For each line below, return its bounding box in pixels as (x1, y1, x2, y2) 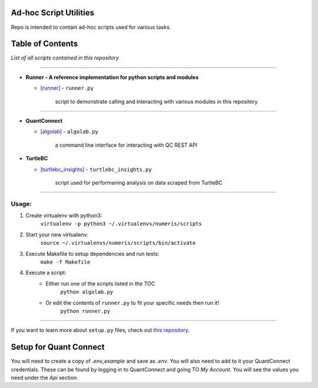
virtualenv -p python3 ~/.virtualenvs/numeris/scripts (40, 221, 203, 227)
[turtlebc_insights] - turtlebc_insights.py (40, 166, 153, 173)
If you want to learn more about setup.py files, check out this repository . (11, 327, 190, 334)
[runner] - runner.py (40, 84, 94, 91)
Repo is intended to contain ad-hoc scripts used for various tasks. (11, 24, 171, 31)
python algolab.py (60, 289, 114, 295)
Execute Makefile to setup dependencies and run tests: (25, 250, 160, 257)
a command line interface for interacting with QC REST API (55, 142, 197, 149)
